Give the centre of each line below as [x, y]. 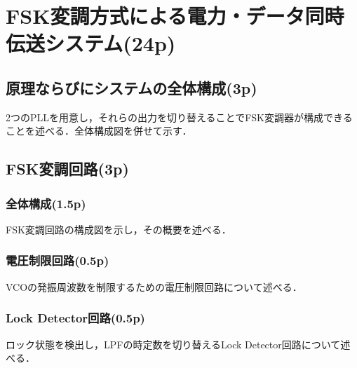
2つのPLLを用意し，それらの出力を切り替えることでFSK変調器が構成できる [179, 117]
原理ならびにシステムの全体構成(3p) [132, 87]
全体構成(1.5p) [46, 203]
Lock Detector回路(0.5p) [75, 318]
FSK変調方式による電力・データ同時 [175, 16]
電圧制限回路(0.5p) [58, 260]
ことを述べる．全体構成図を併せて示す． [99, 131]
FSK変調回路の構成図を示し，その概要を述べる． [119, 229]
